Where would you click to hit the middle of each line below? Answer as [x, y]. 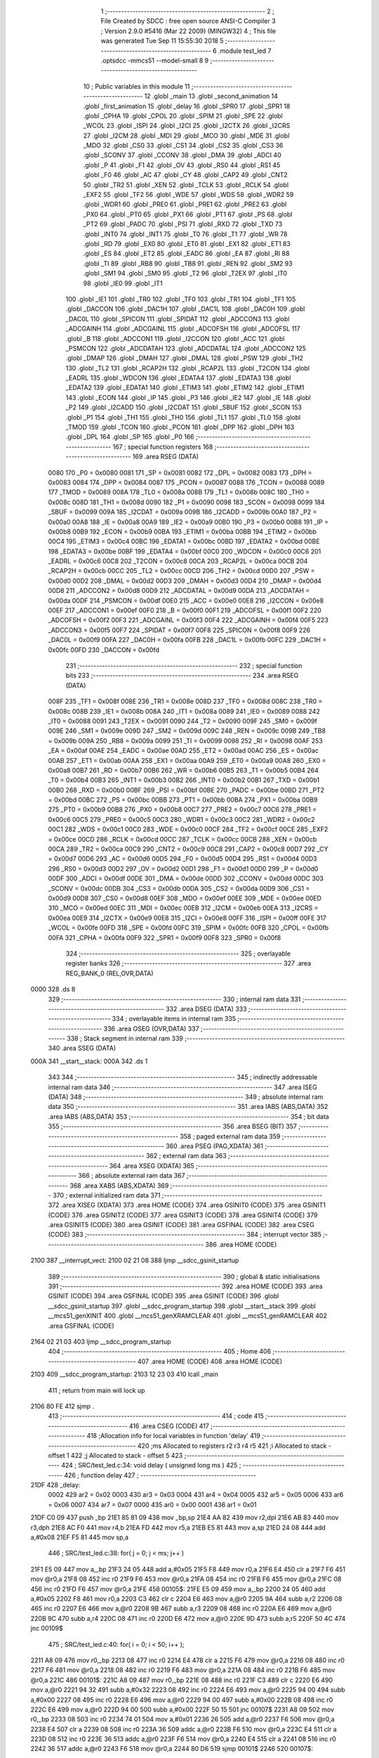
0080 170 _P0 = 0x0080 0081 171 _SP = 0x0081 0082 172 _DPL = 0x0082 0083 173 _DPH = [180, 473]
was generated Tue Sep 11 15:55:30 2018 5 [162, 41]
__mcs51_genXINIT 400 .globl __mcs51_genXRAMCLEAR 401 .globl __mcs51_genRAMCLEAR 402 [188, 1316]
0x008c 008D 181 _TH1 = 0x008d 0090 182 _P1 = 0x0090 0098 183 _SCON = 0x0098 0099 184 [187, 502]
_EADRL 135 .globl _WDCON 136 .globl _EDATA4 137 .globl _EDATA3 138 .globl [178, 378]
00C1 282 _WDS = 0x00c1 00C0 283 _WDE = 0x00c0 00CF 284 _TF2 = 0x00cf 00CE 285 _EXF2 [188, 829]
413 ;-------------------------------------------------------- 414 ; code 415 [156, 1416]
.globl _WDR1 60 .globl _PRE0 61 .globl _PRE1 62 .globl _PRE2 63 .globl [185, 205]
